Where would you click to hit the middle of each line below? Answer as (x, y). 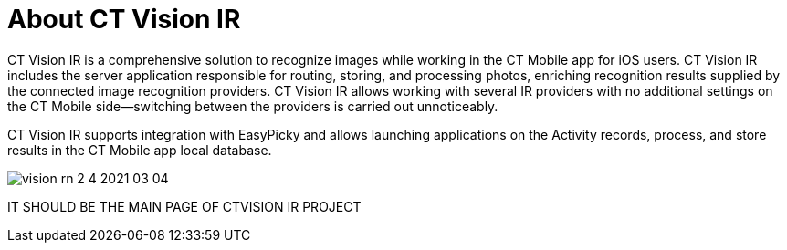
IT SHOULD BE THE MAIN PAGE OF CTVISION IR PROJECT (184, 206)
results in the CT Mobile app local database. (140, 150)
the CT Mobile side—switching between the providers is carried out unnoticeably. (253, 106)
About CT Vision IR (124, 19)
